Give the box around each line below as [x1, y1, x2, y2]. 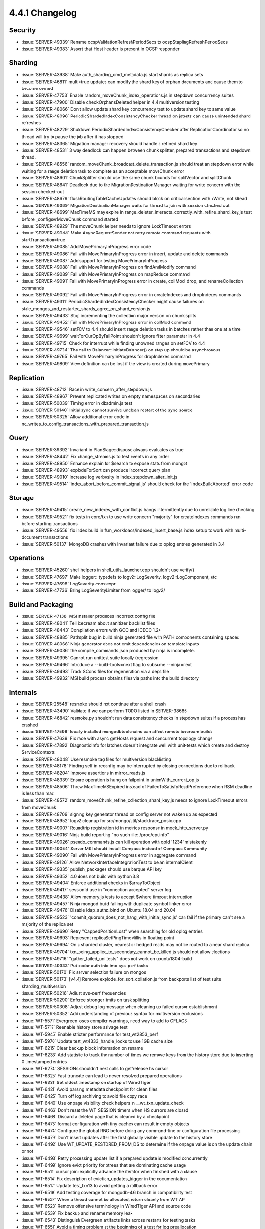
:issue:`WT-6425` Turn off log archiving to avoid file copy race [21, 1093, 147, 1099]
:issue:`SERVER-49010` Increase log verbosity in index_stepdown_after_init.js [21, 474, 178, 480]
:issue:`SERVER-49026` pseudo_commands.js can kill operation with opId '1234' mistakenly [21, 839, 207, 845]
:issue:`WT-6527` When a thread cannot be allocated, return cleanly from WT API [21, 1196, 186, 1202]
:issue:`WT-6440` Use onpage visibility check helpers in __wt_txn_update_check [21, 1100, 184, 1106]
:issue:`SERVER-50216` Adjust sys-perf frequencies [21, 990, 126, 996]
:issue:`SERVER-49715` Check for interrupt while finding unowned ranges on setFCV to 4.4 [21, 340, 205, 346]
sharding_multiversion [21, 983, 66, 989]
